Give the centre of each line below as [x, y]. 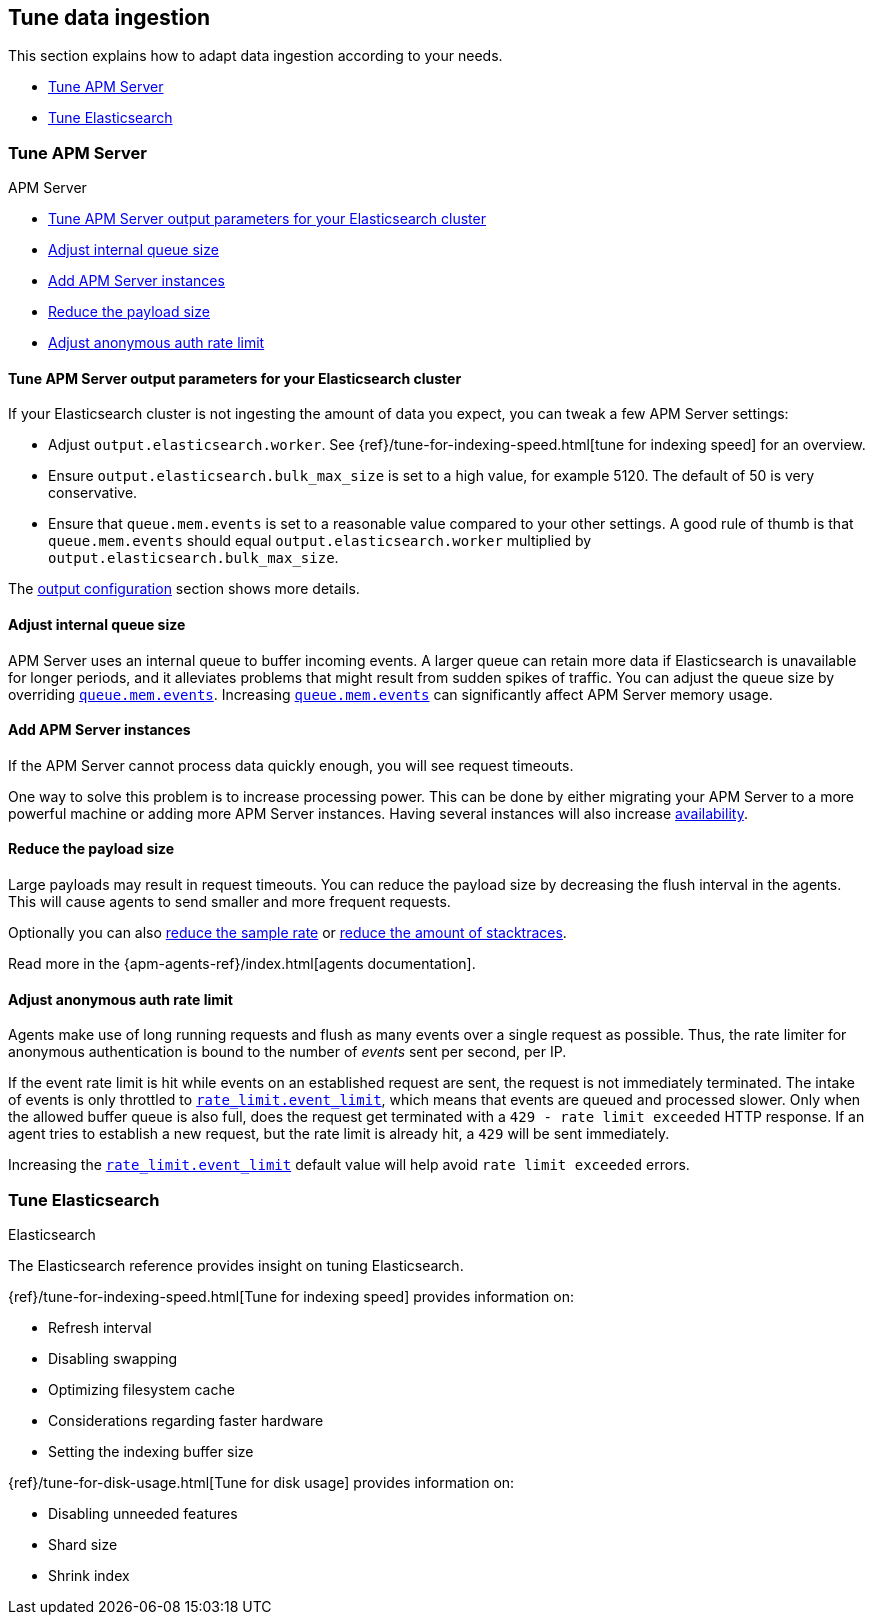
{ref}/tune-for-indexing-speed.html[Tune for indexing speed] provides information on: [291, 1297]
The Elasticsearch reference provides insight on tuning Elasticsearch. [236, 1266]
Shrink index [89, 1576]
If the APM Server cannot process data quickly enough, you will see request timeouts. [291, 765]
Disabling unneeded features [143, 1514]
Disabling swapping [112, 1359]
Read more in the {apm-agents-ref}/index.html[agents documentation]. [242, 964]
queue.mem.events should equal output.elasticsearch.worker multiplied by [320, 541]
